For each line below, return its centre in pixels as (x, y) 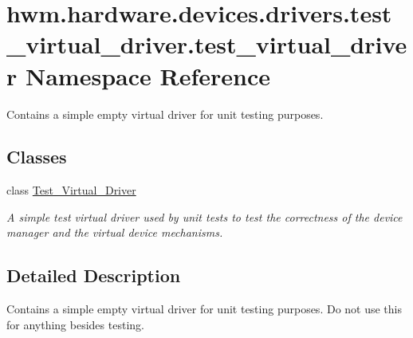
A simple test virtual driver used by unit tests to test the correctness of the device (205, 216)
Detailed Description (94, 275)
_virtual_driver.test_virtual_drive (207, 44)
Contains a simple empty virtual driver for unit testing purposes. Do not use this (205, 309)
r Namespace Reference (138, 75)
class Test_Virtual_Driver (71, 190)
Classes (37, 157)
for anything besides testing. (75, 324)
